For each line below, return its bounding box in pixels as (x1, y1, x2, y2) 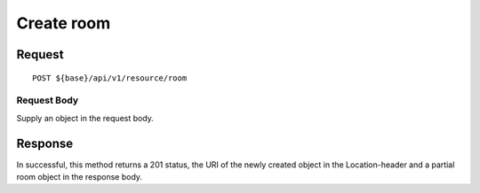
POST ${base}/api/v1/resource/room (32, 73, 188, 83)
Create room (16, 13, 111, 33)
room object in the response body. (16, 172, 142, 181)
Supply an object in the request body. (16, 112, 155, 123)
